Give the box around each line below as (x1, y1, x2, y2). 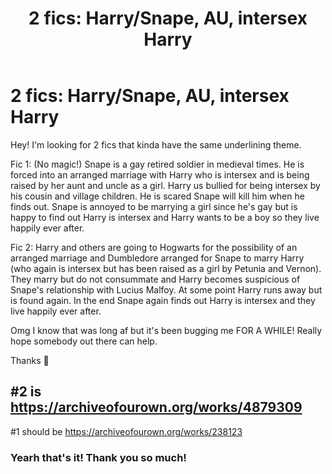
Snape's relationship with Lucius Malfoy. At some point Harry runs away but (10, 283, 323, 296)
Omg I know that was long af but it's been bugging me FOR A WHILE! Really (10, 324, 323, 336)
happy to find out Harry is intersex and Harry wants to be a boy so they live (10, 211, 320, 223)
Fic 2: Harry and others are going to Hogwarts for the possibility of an (10, 241, 298, 253)
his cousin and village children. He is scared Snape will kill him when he (10, 190, 305, 202)
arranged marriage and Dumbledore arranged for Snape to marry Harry (10, 252, 305, 264)
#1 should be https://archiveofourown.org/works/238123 (10, 425, 243, 437)
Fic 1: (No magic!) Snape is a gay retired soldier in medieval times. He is (10, 158, 305, 170)
